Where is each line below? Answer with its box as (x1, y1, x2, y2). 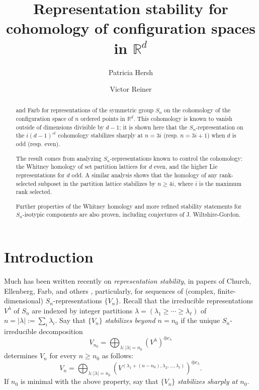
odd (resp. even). (16, 140, 60, 148)
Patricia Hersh (108, 67, 153, 77)
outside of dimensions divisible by (16, 122, 104, 131)
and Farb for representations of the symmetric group (16, 106, 154, 114)
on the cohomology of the (164, 106, 231, 114)
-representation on (196, 122, 243, 131)
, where (174, 179, 194, 187)
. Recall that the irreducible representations (119, 295, 253, 306)
